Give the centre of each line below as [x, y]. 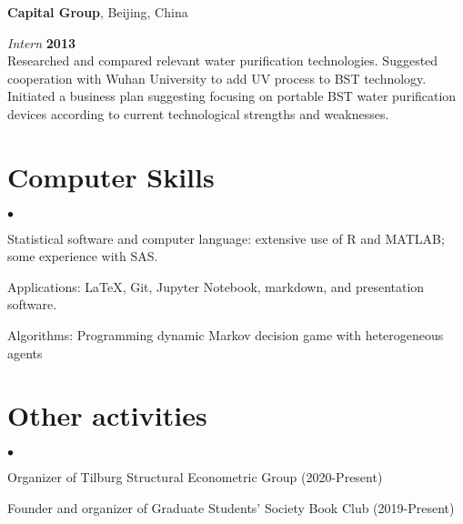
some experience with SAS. [83, 256]
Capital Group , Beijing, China [98, 12]
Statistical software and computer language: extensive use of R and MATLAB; [226, 238]
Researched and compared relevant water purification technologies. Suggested [223, 60]
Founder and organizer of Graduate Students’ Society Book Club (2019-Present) [231, 507]
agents [25, 353]
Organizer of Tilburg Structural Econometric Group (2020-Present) [195, 477]
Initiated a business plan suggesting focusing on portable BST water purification [232, 96]
